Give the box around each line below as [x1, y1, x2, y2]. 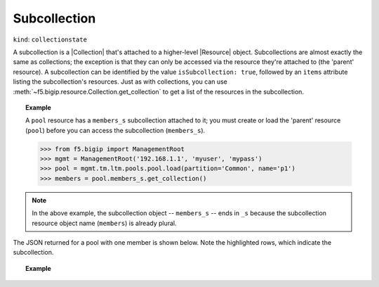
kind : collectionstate [13, 35, 88, 44]
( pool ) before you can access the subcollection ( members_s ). [25, 126, 206, 134]
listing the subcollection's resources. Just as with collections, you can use [13, 77, 228, 86]
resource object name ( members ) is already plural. [32, 219, 177, 227]
